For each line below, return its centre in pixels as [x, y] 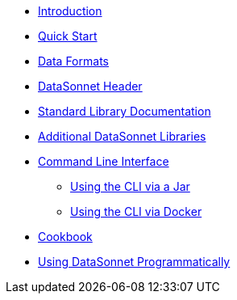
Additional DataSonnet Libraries [122, 136]
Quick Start [68, 36]
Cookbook [65, 237]
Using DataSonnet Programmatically [134, 262]
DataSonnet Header [90, 86]
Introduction [70, 11]
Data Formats [73, 61]
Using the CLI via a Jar [130, 186]
